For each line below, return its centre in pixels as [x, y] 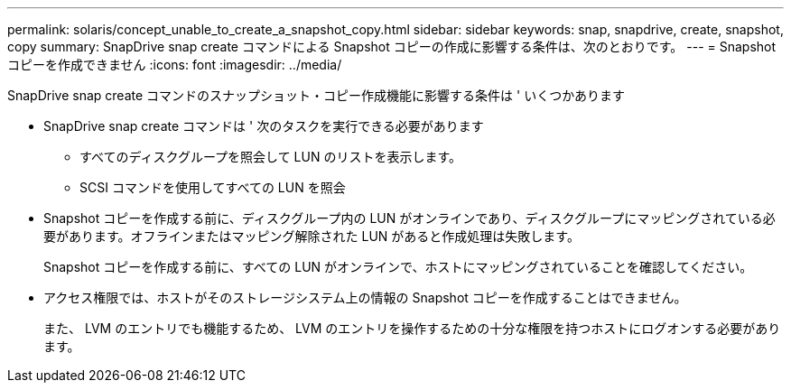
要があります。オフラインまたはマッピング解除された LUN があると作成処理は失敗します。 [312, 236]
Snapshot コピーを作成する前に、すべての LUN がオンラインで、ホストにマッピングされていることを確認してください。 [398, 267]
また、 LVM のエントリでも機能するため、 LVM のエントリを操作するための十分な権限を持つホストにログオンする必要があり [412, 328]
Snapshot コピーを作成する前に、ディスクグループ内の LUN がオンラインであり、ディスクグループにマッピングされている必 [409, 218]
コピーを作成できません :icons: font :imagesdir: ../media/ [175, 65]
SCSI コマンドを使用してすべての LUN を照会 [213, 187]
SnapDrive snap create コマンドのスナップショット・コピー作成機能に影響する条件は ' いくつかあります [316, 95]
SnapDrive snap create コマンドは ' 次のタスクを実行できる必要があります [264, 126]
